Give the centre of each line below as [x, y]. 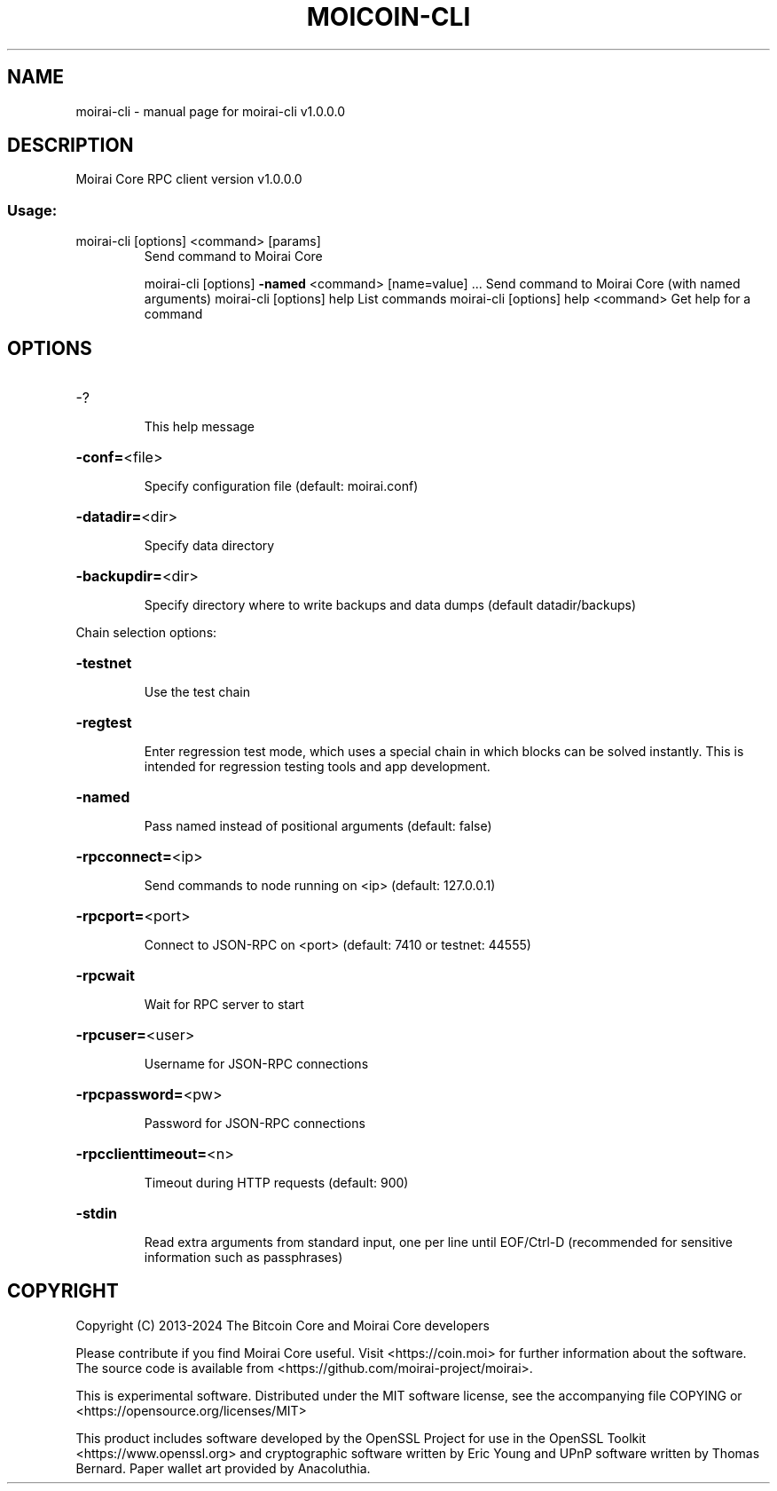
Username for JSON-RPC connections [256, 1064]
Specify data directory [209, 546]
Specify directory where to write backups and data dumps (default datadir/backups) [390, 605]
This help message [199, 427]
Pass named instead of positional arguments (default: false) [318, 826]
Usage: [32, 210]
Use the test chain [197, 692]
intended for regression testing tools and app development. [317, 767]
